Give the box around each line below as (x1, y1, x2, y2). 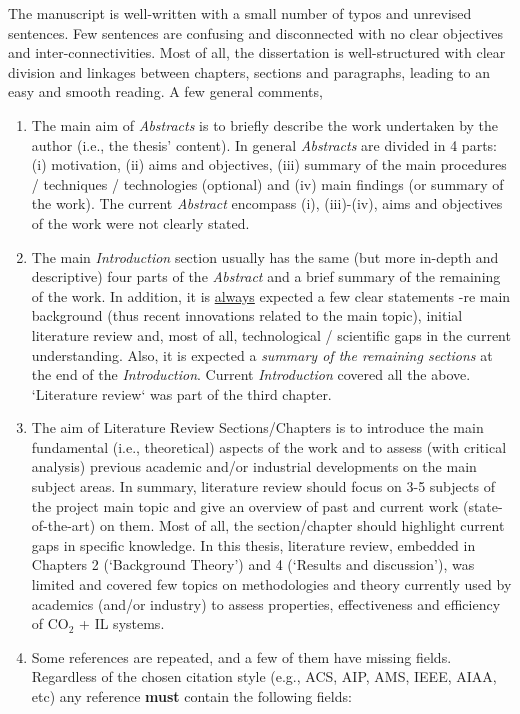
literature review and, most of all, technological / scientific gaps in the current (31, 324, 511, 345)
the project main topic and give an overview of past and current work (31, 495, 459, 516)
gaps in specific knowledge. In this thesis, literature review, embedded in (31, 534, 476, 555)
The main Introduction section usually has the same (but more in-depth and (31, 246, 499, 267)
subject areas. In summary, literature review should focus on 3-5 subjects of (31, 476, 495, 497)
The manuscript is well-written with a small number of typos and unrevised (8, 3, 472, 23)
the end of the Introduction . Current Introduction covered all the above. (31, 364, 471, 385)
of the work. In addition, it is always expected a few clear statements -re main (31, 285, 511, 306)
